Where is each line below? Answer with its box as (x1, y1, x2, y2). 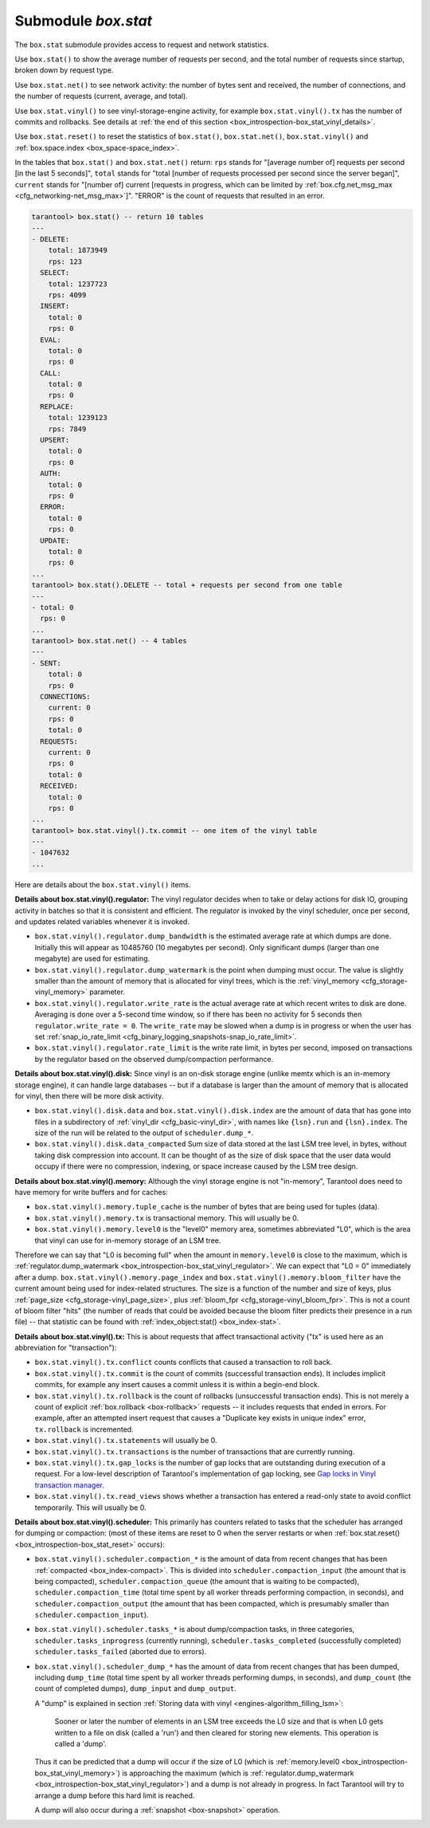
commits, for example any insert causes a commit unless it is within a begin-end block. (34, 1380, 320, 1390)
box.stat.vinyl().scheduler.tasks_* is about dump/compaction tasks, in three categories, (34, 1625, 355, 1634)
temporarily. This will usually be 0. (34, 1503, 147, 1512)
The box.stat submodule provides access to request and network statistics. (14, 40, 269, 49)
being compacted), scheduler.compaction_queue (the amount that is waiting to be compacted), (34, 1576, 360, 1586)
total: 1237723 (48, 279, 107, 289)
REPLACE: (40, 402, 74, 411)
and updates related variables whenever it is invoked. (14, 917, 190, 926)
